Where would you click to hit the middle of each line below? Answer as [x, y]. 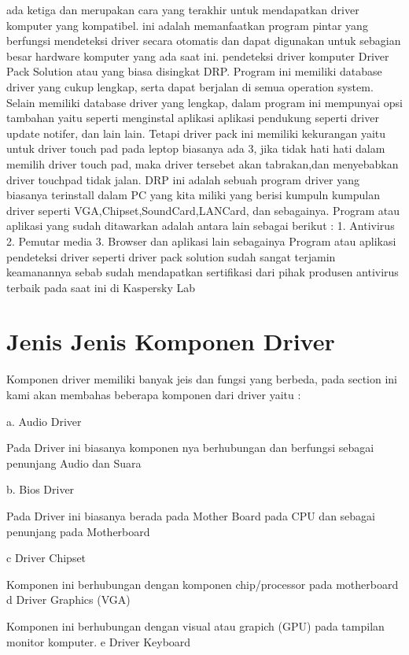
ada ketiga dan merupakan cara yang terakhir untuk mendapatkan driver [183, 9]
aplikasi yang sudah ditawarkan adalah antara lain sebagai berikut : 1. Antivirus [201, 226]
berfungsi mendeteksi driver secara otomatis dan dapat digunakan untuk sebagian [204, 41]
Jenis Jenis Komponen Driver [171, 341]
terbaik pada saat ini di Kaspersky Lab [101, 287]
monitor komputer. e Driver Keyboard [99, 641]
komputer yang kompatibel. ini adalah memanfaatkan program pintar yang [187, 25]
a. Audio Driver [44, 421]
